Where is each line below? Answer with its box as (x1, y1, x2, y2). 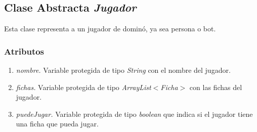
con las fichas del (189, 81, 242, 92)
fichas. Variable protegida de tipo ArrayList (16, 81, 151, 92)
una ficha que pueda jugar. (16, 118, 99, 129)
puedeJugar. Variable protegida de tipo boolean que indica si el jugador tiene (16, 108, 253, 119)
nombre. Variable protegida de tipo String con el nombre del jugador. (16, 65, 231, 75)
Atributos (4, 45, 45, 57)
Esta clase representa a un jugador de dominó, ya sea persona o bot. (4, 23, 216, 34)
